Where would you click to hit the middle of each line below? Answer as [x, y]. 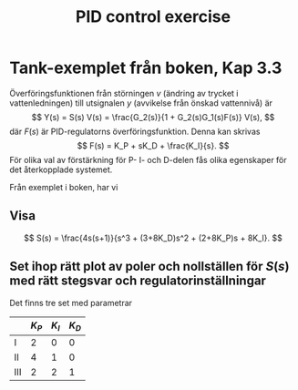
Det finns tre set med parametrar [71, 303]
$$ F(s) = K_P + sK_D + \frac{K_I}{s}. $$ [153, 145]
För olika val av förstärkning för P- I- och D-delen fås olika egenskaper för [148, 159]
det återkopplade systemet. [61, 169]
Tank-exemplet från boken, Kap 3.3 [146, 68]
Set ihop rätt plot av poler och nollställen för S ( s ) [149, 267]
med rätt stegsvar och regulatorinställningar [138, 281]
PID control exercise [153, 17]
